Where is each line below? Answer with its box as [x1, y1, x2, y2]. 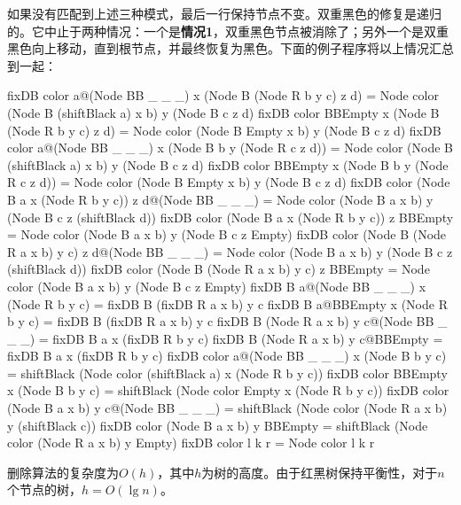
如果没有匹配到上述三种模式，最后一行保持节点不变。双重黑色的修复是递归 [7, 4, 441, 22]
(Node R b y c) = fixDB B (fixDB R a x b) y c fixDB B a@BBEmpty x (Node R [7, 294, 448, 313]
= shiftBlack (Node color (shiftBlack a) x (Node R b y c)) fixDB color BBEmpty [7, 363, 448, 382]
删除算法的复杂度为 [7, 462, 119, 481]
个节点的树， [7, 480, 82, 499]
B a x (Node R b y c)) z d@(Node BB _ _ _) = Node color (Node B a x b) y [7, 190, 434, 208]
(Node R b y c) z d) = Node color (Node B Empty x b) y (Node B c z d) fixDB [7, 120, 441, 139]
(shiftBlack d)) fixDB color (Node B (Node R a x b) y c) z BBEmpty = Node [7, 260, 430, 278]
